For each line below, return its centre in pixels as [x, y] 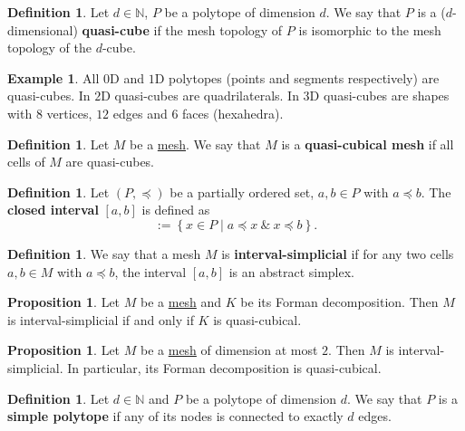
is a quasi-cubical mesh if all [368, 144]
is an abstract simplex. [291, 271]
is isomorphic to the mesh [370, 29]
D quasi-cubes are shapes [379, 96]
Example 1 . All [53, 77]
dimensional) [43, 29]
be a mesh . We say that [195, 144]
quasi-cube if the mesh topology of [182, 29]
